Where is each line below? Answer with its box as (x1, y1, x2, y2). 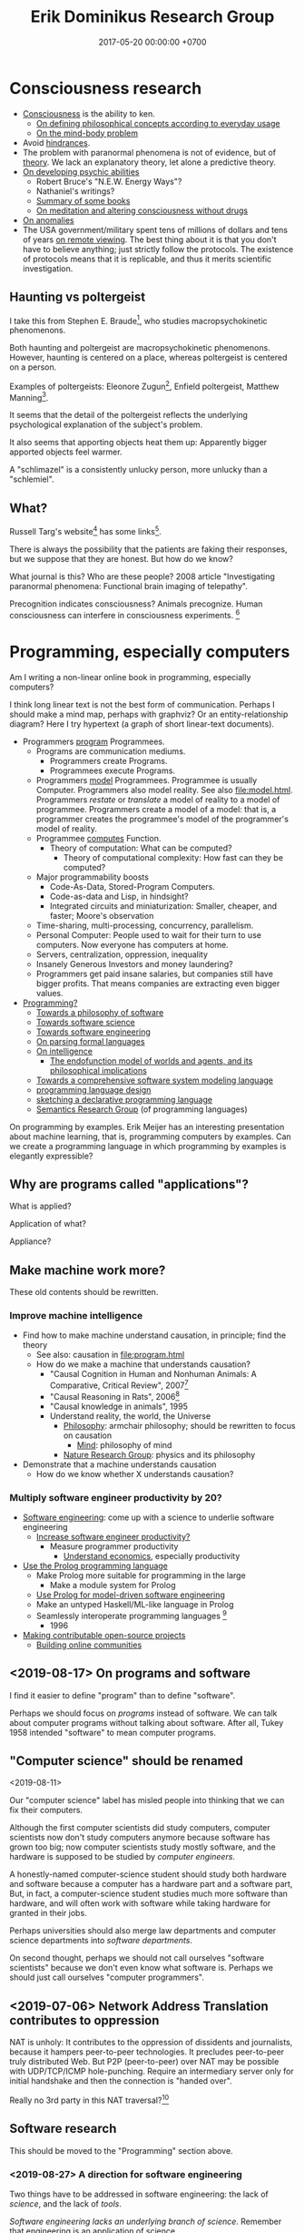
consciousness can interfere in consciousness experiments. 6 (9, 607, 241, 620)
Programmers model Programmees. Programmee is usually (35, 774, 258, 785)
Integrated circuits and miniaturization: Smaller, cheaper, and (49, 900, 278, 912)
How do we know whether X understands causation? (35, 1468, 234, 1479)
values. (35, 987, 64, 998)
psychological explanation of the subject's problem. (9, 419, 203, 430)
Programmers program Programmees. (22, 736, 165, 747)
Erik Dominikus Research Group (30, 6, 275, 27)
